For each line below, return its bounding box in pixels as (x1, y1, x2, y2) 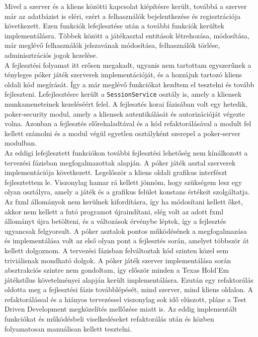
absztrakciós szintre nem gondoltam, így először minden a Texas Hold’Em (4, 265, 229, 275)
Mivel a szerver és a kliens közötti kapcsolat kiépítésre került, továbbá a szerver (4, 1, 247, 11)
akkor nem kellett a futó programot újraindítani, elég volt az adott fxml (4, 206, 224, 216)
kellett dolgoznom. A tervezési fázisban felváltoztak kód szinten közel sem (4, 245, 229, 255)
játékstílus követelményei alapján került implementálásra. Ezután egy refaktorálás (4, 274, 254, 285)
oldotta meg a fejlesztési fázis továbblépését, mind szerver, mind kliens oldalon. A (4, 284, 253, 295)
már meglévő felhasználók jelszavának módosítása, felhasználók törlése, (4, 40, 220, 50)
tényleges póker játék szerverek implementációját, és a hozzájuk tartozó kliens (4, 69, 242, 80)
